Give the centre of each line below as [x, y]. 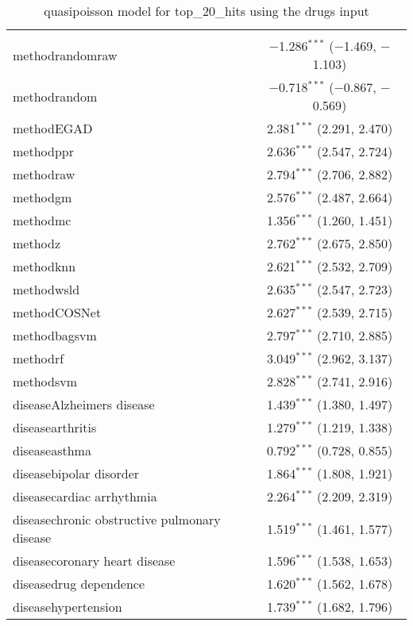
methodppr [43, 151]
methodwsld [46, 289]
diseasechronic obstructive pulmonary [117, 519]
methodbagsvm [55, 335]
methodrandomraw [65, 55]
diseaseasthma [52, 450]
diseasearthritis [55, 427]
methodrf [39, 358]
